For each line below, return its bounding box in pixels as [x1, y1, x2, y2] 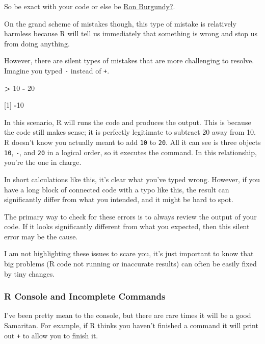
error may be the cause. [4, 231, 78, 241]
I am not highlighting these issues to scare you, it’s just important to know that [4, 248, 254, 259]
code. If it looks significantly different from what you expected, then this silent [4, 221, 250, 232]
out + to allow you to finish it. [4, 330, 98, 340]
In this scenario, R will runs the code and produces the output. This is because [4, 116, 251, 127]
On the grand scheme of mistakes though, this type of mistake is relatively [4, 18, 236, 29]
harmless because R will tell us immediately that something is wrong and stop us [4, 28, 258, 39]
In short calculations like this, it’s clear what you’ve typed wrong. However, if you [4, 174, 260, 184]
